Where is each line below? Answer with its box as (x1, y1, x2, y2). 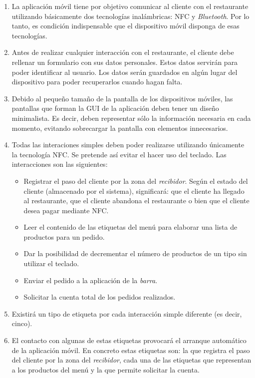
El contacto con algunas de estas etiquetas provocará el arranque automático (11, 335, 247, 346)
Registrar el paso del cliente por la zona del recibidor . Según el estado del (23, 175, 248, 186)
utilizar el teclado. (23, 258, 79, 269)
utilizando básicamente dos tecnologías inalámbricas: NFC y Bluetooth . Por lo (11, 10, 250, 21)
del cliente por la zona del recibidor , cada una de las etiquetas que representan (11, 355, 252, 365)
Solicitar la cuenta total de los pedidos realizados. (23, 292, 176, 302)
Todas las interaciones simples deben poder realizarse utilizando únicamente (11, 139, 245, 150)
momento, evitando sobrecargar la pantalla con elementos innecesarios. (11, 122, 228, 133)
